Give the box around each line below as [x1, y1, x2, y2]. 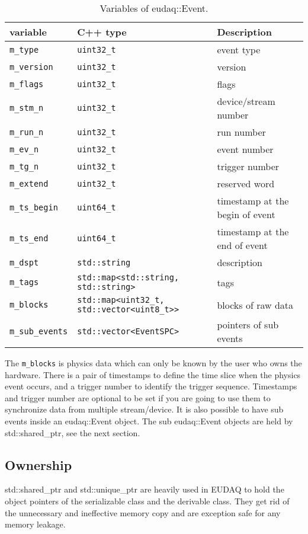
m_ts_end [9, 234, 49, 243]
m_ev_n [9, 144, 39, 154]
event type [217, 43, 261, 56]
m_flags [9, 79, 44, 89]
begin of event [217, 207, 275, 221]
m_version [9, 62, 53, 72]
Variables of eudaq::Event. [100, 1, 208, 15]
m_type [9, 44, 39, 55]
